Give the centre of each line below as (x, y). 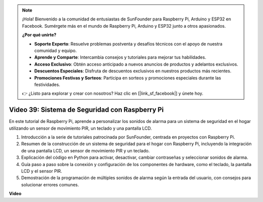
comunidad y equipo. (56, 50)
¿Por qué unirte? (39, 35)
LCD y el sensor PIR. (42, 171)
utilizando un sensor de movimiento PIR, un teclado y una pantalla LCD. (80, 128)
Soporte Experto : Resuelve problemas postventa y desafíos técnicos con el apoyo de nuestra (128, 44)
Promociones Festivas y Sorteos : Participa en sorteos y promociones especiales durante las (128, 78)
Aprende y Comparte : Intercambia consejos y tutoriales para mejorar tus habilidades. (120, 57)
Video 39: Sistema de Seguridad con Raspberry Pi (86, 110)
